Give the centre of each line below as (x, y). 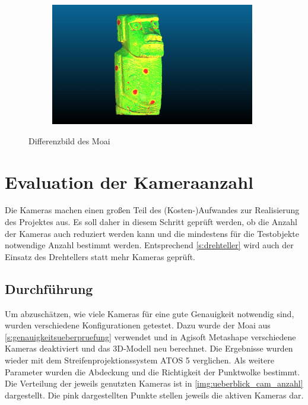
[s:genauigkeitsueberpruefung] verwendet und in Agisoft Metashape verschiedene (150, 336)
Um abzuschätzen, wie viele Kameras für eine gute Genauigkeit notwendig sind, (150, 313)
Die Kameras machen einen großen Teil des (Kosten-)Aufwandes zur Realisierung (152, 210)
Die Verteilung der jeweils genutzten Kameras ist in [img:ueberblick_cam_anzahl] (154, 383)
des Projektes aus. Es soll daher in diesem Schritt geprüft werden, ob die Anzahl (151, 222)
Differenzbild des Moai (69, 140)
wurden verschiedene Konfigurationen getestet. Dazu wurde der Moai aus (138, 325)
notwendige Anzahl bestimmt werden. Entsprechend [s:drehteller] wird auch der (149, 245)
